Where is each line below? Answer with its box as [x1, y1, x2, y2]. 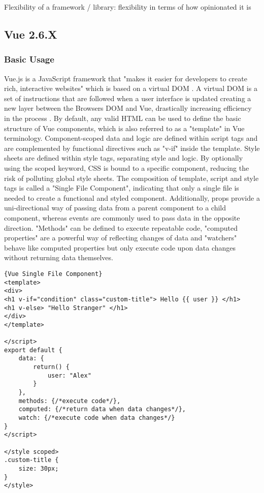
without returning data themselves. [4, 252, 113, 263]
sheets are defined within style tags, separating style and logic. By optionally [4, 152, 243, 163]
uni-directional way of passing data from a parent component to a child [4, 202, 226, 213]
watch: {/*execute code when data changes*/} [18, 414, 175, 422]
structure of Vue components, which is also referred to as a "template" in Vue [4, 122, 245, 133]
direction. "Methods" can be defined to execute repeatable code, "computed [4, 222, 238, 233]
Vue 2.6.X [4, 26, 57, 42]
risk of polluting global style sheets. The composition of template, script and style [4, 172, 259, 183]
